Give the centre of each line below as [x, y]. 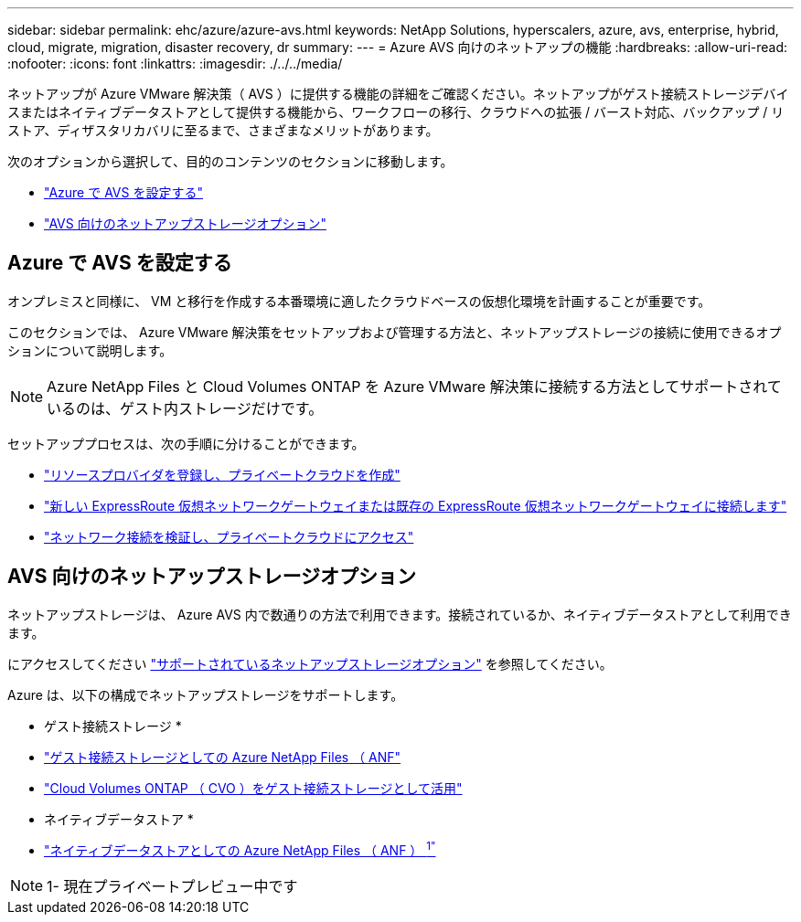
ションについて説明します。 [90, 350]
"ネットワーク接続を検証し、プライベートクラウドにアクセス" [229, 536]
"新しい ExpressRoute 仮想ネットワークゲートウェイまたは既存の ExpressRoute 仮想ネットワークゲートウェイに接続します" [416, 505]
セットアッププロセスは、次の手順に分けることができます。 [186, 443]
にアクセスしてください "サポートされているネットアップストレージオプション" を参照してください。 [310, 663]
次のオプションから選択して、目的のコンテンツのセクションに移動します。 [230, 161]
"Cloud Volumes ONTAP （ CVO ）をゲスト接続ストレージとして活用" [253, 788]
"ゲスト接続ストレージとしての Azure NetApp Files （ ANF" [223, 757]
